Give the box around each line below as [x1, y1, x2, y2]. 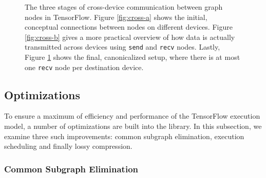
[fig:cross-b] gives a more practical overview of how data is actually [25, 31, 235, 42]
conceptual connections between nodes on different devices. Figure [25, 21, 233, 32]
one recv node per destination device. [25, 61, 144, 72]
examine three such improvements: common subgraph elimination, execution [4, 130, 244, 141]
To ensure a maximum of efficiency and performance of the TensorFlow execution [4, 110, 260, 121]
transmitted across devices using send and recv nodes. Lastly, [25, 41, 220, 52]
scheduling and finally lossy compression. [4, 141, 132, 151]
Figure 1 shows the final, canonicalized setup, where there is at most [25, 52, 240, 62]
